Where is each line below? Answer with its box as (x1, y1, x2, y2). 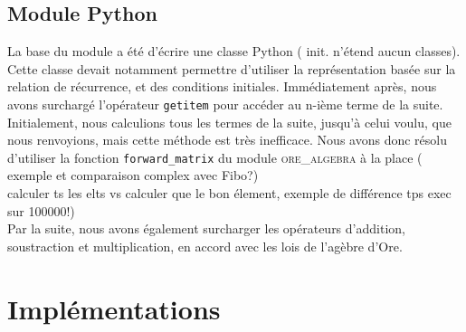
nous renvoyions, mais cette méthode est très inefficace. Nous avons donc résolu (7, 130, 447, 149)
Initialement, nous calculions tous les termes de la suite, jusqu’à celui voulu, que (7, 112, 452, 131)
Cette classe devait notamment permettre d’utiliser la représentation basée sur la (7, 59, 456, 78)
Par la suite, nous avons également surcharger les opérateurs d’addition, (7, 219, 405, 238)
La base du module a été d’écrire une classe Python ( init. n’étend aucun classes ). (7, 42, 461, 61)
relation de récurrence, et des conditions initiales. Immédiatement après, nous (7, 77, 437, 96)
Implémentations (7, 289, 221, 327)
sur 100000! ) (7, 201, 75, 220)
